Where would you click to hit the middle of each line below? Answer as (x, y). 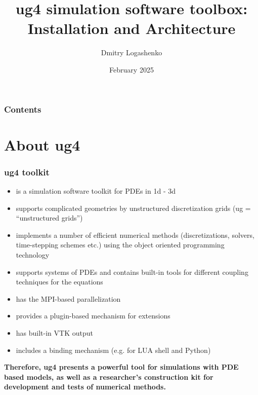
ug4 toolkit (27, 172)
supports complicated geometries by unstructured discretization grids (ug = (133, 208)
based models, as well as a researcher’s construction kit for (109, 376)
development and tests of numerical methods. (85, 387)
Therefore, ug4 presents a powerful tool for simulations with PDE (121, 367)
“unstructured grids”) (49, 218)
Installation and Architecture (132, 28)
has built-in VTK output (54, 332)
